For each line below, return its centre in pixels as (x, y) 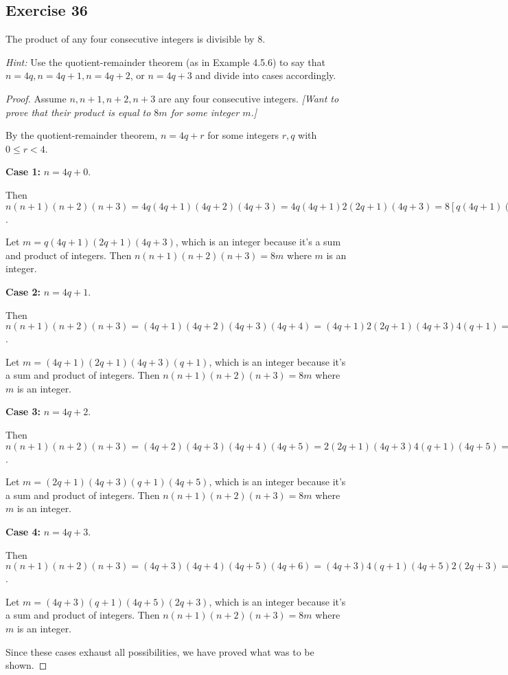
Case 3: (23, 411)
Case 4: (23, 532)
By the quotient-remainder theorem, (82, 135)
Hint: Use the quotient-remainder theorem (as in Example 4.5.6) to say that (166, 62)
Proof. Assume (36, 98)
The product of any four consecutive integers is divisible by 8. (136, 39)
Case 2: (23, 291)
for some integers (243, 135)
